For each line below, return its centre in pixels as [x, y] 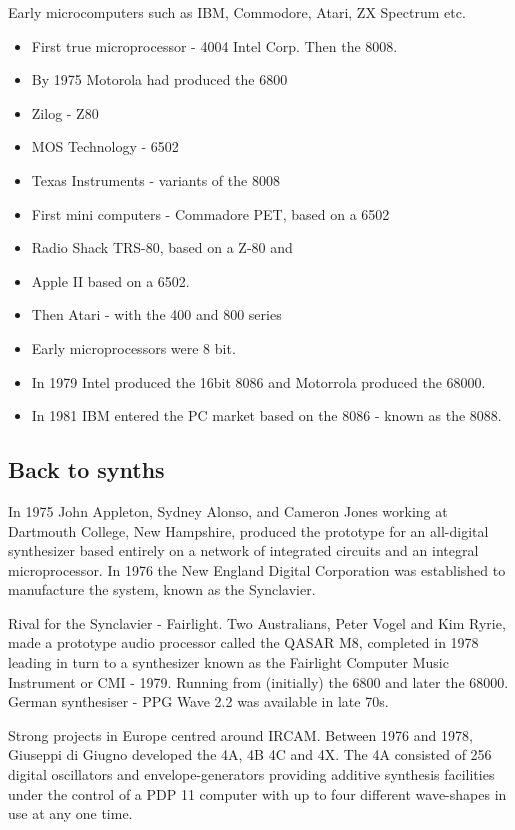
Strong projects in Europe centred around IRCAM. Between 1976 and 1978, [240, 734]
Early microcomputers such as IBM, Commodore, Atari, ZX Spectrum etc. [237, 12]
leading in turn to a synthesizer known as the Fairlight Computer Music [228, 662]
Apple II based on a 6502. [110, 280]
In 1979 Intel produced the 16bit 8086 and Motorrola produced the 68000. [258, 381]
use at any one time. [70, 813]
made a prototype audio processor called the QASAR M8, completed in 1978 [243, 642]
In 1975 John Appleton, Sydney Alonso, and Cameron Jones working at [228, 510]
